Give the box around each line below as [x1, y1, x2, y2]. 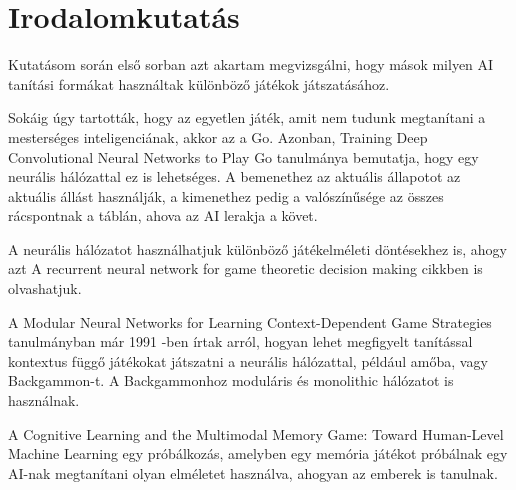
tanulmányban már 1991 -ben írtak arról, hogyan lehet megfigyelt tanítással [8, 331, 473, 352]
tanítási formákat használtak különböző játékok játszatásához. [8, 73, 390, 94]
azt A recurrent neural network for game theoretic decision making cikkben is [8, 258, 483, 279]
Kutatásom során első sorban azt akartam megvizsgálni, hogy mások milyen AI [8, 54, 494, 75]
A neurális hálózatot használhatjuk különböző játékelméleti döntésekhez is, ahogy [8, 238, 507, 259]
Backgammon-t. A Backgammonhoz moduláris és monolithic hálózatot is [8, 370, 454, 391]
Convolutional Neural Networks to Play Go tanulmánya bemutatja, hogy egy [8, 146, 479, 167]
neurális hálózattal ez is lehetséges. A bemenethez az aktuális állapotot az [8, 166, 461, 187]
